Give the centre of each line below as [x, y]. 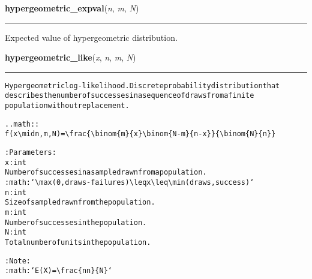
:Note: [18, 261]
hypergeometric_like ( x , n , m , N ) [70, 57]
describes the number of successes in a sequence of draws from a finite [130, 96]
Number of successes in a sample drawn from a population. [106, 172]
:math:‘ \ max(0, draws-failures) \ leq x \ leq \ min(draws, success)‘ [130, 183]
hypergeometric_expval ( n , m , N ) [72, 8]
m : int [16, 212]
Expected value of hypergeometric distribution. [91, 37]
